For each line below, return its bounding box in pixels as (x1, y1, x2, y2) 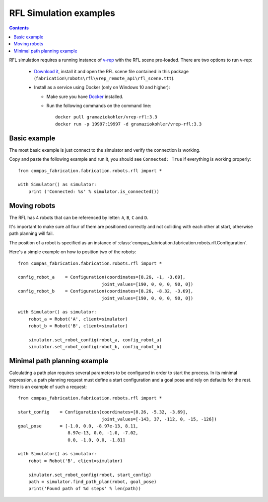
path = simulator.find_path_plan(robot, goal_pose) (28, 479, 157, 485)
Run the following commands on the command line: (46, 102, 151, 109)
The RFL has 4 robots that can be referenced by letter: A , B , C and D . (9, 214, 148, 220)
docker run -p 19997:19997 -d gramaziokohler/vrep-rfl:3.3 (55, 121, 202, 127)
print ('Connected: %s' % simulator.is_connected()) (28, 189, 160, 194)
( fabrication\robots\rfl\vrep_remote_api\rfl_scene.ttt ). (34, 75, 175, 81)
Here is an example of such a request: (9, 384, 87, 390)
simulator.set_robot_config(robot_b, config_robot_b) (28, 344, 162, 350)
